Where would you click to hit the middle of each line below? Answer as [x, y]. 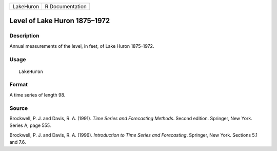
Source [19, 108]
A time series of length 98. [37, 95]
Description [24, 36]
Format [19, 85]
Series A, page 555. [30, 125]
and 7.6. [18, 142]
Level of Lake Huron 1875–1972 [60, 21]
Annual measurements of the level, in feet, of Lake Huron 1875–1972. [82, 46]
